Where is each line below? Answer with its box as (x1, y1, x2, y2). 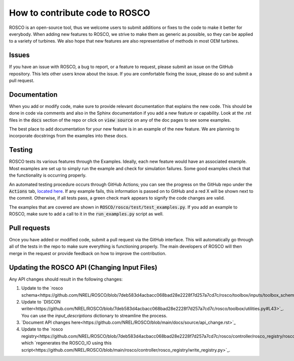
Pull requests (9, 224, 50, 232)
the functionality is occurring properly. (9, 172, 87, 179)
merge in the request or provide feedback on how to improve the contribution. (9, 250, 167, 256)
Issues (9, 51, 30, 59)
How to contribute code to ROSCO (9, 7, 150, 18)
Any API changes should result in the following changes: (9, 276, 123, 282)
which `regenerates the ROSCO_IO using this (21, 340, 112, 346)
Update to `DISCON (21, 299, 61, 305)
